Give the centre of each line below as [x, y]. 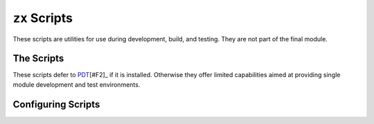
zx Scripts [43, 18]
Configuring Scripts [56, 104]
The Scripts [38, 59]
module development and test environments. [77, 84]
